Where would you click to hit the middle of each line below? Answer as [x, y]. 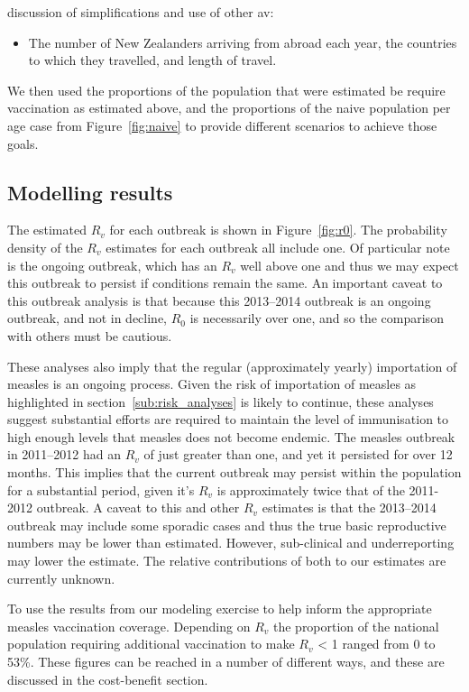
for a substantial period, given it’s [101, 489]
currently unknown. [61, 578]
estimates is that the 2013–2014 [349, 507]
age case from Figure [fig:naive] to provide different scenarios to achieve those [222, 125]
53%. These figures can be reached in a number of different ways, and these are [226, 662]
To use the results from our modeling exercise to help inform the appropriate [220, 609]
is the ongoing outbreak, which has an [112, 265]
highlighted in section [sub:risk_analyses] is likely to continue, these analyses [221, 401]
